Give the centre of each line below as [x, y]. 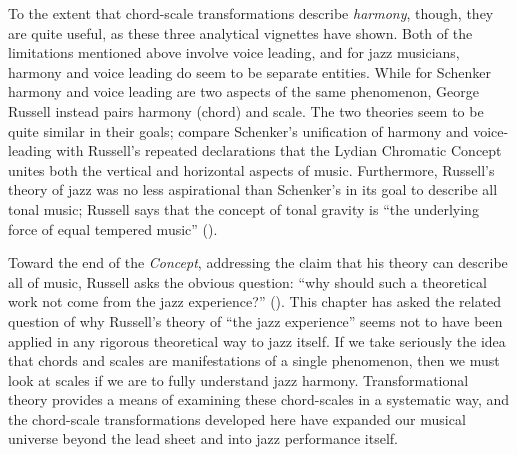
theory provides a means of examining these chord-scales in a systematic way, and [259, 399]
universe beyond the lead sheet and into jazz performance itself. [203, 438]
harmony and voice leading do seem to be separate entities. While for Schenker [249, 71]
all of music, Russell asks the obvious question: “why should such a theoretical [247, 281]
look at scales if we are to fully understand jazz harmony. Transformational [238, 379]
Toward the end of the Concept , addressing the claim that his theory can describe [258, 262]
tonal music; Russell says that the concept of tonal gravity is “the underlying [243, 208]
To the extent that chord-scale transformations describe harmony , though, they [251, 13]
